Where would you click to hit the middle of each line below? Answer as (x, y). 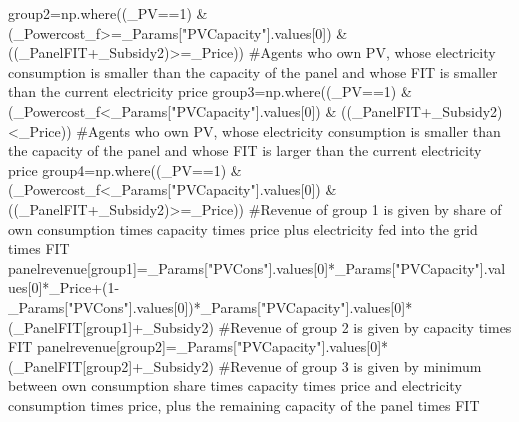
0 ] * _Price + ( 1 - (75, 287)
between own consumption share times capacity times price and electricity (235, 385)
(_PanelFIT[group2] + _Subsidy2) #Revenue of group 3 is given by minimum (245, 365)
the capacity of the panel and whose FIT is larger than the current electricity (245, 150)
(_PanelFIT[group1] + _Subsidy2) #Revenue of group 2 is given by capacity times (260, 326)
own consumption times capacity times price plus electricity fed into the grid (243, 228)
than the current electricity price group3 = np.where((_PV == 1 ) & (210, 91)
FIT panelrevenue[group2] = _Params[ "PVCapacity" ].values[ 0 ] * (198, 346)
